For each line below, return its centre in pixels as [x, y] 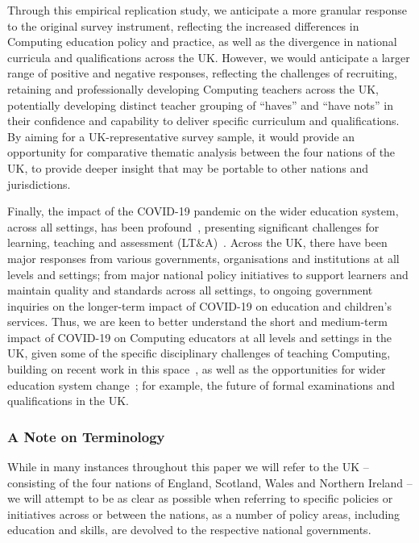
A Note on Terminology [86, 436]
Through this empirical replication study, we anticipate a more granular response [207, 10]
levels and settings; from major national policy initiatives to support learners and [208, 274]
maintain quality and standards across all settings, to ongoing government [190, 290]
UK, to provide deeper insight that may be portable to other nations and [188, 167]
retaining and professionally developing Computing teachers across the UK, [193, 88]
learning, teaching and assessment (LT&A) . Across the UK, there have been [197, 242]
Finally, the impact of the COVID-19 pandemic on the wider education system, [203, 211]
